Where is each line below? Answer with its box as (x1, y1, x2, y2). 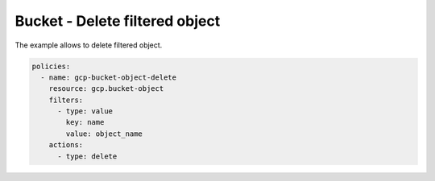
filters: (48, 95, 84, 105)
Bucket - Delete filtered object (14, 12, 221, 30)
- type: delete (57, 151, 118, 161)
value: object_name (65, 129, 143, 138)
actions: (48, 141, 84, 150)
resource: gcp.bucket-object (48, 84, 164, 93)
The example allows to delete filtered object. (14, 40, 163, 50)
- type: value (57, 107, 113, 116)
